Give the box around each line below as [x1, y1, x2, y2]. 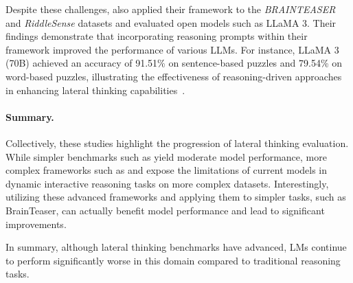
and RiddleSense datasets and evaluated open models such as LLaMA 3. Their [5, 15, 337, 30]
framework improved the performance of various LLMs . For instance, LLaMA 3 [5, 42, 339, 56]
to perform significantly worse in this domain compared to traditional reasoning [5, 253, 341, 267]
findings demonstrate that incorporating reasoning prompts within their [5, 29, 308, 43]
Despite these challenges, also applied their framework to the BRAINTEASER [5, 2, 336, 16]
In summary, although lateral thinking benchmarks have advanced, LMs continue [5, 240, 347, 254]
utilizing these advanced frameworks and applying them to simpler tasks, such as [5, 190, 346, 204]
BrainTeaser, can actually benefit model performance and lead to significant [5, 203, 325, 217]
